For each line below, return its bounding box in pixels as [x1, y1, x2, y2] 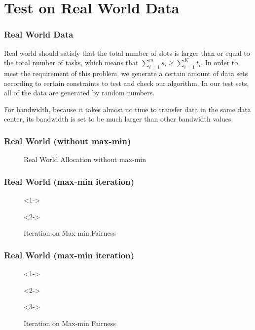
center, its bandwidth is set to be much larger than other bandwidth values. [4, 114, 233, 124]
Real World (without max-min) [4, 134, 131, 147]
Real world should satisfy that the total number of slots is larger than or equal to [4, 47, 250, 58]
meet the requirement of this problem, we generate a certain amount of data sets [4, 68, 248, 78]
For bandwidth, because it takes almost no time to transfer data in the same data [4, 104, 251, 114]
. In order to [201, 57, 238, 68]
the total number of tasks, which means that [4, 57, 139, 68]
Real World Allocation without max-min [24, 154, 146, 165]
